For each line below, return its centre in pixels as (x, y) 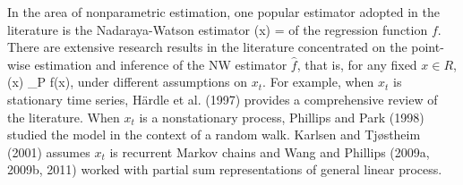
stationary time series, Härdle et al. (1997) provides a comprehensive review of (223, 99)
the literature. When (64, 117)
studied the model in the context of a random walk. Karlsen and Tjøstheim (214, 135)
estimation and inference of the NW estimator (161, 64)
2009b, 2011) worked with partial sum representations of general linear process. (225, 169)
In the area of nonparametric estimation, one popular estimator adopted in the (223, 12)
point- (428, 47)
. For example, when (318, 82)
